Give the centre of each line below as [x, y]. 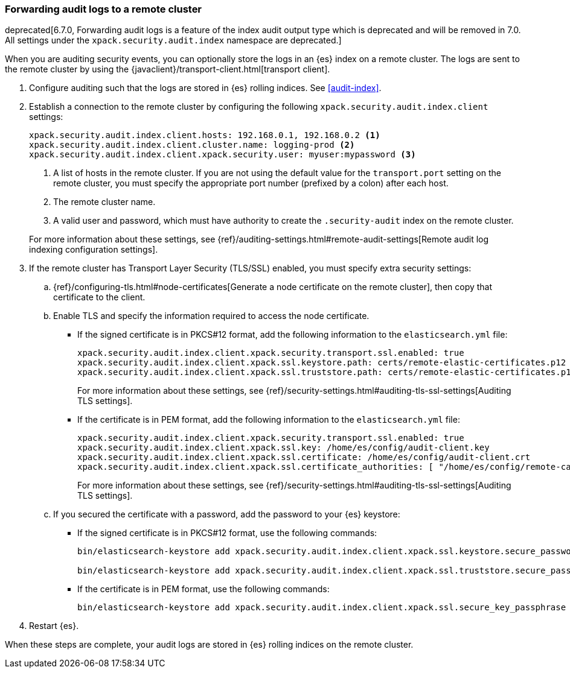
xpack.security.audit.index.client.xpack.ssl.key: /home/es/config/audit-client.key [283, 448]
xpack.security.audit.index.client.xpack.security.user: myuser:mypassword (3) [223, 155]
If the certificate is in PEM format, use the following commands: [203, 589]
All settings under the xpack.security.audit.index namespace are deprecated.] [173, 40]
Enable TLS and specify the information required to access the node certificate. [211, 316]
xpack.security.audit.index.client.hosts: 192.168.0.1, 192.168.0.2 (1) [205, 135]
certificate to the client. [99, 297]
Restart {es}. [54, 626]
